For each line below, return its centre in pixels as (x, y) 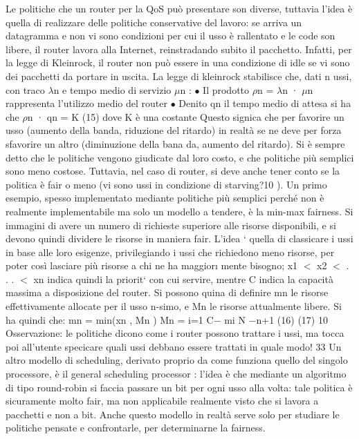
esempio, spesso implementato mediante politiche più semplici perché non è (165, 198)
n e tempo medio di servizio (112, 89)
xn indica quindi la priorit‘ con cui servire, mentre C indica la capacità (183, 279)
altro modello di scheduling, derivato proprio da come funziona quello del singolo (177, 360)
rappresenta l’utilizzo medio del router (86, 103)
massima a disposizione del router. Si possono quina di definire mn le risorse (167, 292)
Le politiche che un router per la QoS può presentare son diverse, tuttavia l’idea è (179, 8)
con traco (25, 89)
